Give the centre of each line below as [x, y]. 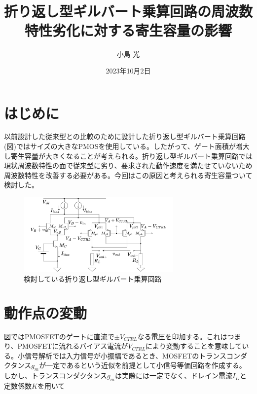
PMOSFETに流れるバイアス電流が [73, 346]
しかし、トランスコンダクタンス [55, 376]
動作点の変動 [46, 312]
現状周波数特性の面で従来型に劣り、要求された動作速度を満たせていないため [128, 165]
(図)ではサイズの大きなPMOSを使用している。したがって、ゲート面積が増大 [127, 146]
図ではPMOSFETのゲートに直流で [59, 336]
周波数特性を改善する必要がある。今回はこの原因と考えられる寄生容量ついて [128, 175]
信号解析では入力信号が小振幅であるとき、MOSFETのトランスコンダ [136, 355]
